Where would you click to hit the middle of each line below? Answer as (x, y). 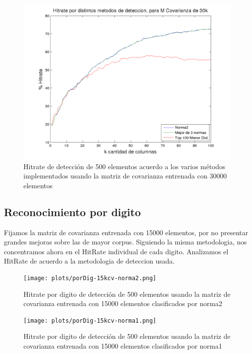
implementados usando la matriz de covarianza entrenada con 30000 (125, 176)
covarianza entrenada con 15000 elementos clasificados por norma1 (123, 346)
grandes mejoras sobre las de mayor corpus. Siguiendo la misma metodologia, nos (126, 242)
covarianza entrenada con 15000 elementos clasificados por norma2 (123, 303)
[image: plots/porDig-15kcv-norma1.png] (90, 321)
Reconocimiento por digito (73, 211)
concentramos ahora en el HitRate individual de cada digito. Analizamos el (116, 251)
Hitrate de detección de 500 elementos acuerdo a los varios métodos (125, 166)
